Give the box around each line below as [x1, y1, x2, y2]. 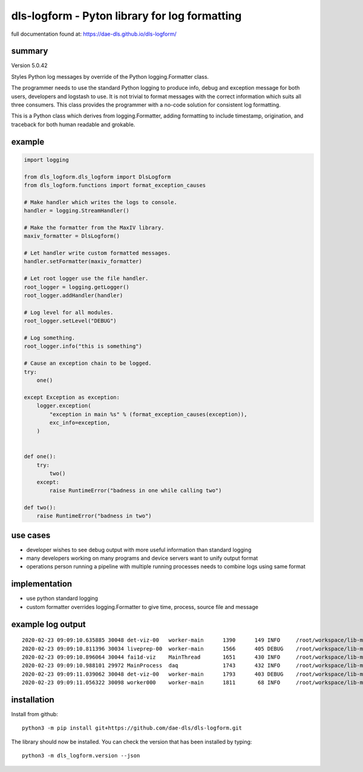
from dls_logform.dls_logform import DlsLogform [24, 173, 171, 180]
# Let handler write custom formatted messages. [24, 250, 171, 257]
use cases [11, 530, 51, 541]
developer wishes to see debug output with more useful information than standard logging [26, 546, 252, 553]
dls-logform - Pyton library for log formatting [11, 9, 242, 22]
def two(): [24, 504, 56, 511]
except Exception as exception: [24, 394, 120, 401]
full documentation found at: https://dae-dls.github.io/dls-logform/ [11, 30, 177, 38]
